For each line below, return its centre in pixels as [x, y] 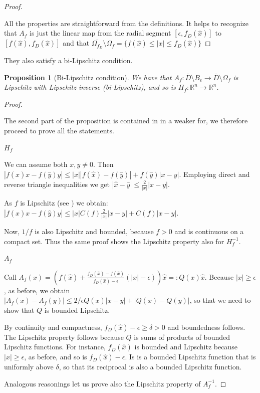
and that [76, 43]
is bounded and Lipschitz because [186, 347]
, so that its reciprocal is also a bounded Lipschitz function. [150, 367]
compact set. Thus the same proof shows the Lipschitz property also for [114, 241]
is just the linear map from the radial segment [100, 33]
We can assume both [36, 164]
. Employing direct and [214, 174]
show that [19, 310]
